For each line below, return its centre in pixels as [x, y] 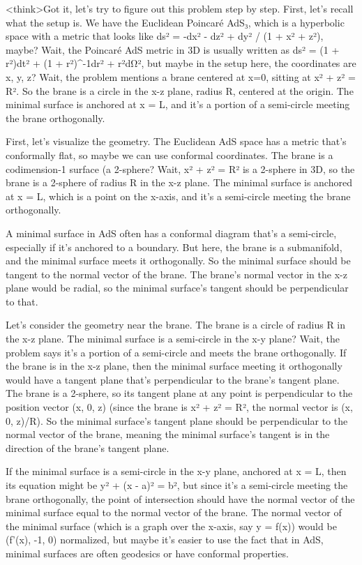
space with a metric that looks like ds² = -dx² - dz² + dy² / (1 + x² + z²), [165, 36]
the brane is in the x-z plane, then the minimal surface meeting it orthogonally [174, 366]
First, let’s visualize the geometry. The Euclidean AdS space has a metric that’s [176, 141]
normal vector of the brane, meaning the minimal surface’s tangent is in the [168, 434]
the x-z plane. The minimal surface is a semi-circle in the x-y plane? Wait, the [173, 339]
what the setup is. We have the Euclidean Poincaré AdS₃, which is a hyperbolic [175, 22]
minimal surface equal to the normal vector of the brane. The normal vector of [174, 512]
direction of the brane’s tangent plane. [88, 447]
